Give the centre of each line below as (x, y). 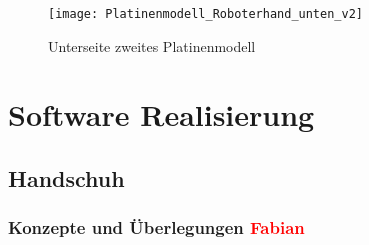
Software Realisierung (161, 114)
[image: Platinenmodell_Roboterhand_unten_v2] (205, 14)
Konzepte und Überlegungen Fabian (156, 227)
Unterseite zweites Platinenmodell (152, 45)
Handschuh (66, 178)
